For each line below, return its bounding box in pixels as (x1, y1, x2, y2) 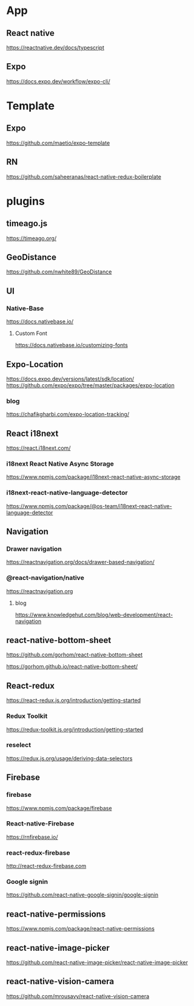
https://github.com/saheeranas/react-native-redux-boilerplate (6, 173, 162, 180)
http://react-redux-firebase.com (6, 863, 87, 870)
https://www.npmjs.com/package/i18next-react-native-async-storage (6, 474, 181, 481)
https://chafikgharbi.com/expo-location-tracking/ (6, 411, 129, 418)
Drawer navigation (6, 545, 62, 553)
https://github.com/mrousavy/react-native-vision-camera (6, 992, 150, 1000)
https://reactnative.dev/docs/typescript (6, 44, 104, 51)
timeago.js (6, 218, 48, 229)
